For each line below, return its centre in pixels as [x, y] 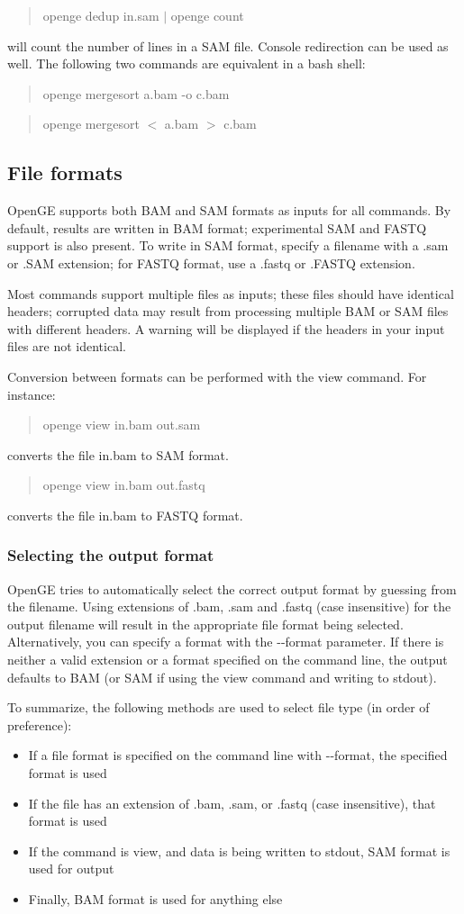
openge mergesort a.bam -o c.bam [136, 93]
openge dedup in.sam [101, 15]
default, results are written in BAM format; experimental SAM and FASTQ [217, 227]
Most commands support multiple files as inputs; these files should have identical [231, 293]
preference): [40, 724]
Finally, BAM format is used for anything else [155, 899]
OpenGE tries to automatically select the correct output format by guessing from [232, 588]
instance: [32, 394]
